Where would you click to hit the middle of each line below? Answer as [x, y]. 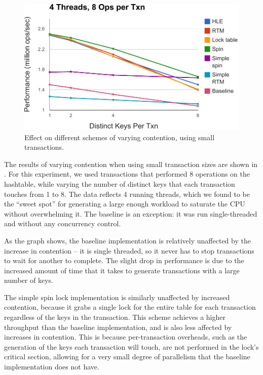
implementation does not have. [52, 367]
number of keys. [29, 280]
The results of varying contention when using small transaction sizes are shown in [131, 164]
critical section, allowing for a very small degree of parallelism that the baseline [127, 357]
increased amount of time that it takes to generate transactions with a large [122, 270]
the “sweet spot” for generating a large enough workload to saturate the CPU [125, 204]
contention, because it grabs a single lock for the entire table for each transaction [130, 307]
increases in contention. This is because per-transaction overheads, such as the [126, 337]
